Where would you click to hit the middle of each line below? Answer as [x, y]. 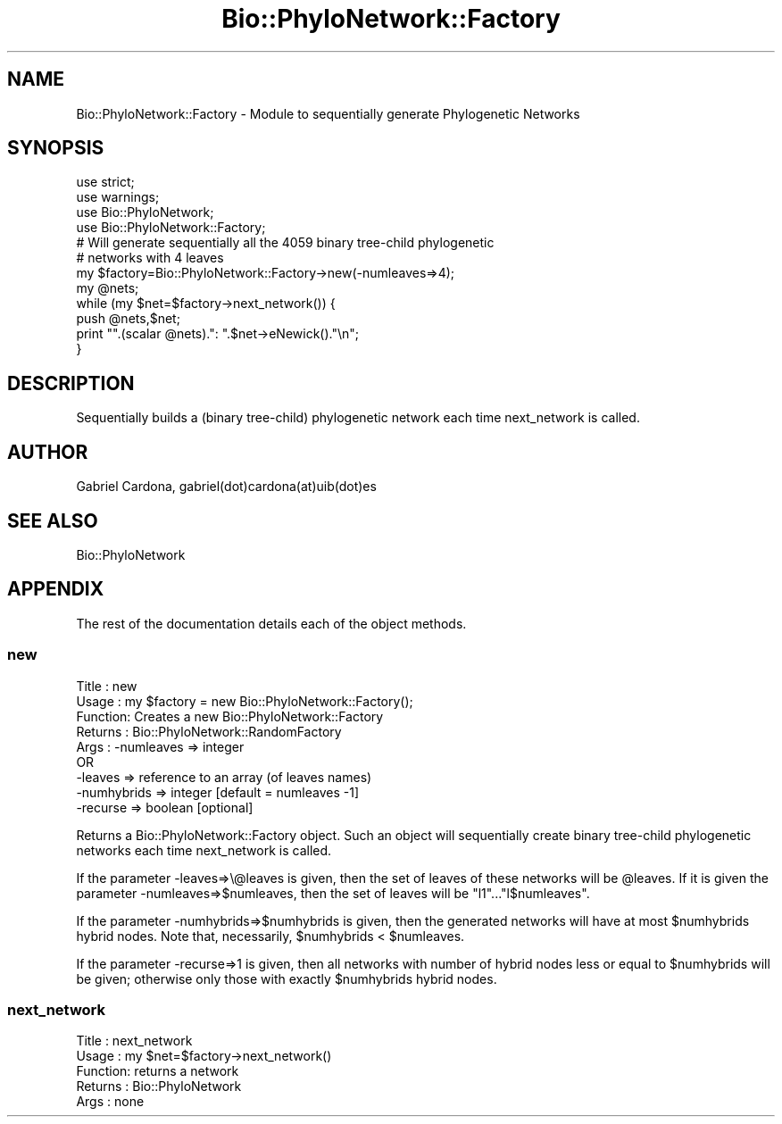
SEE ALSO [53, 520]
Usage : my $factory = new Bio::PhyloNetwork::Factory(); [245, 701]
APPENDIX [56, 589]
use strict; [105, 182]
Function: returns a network [158, 1071]
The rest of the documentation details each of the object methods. [271, 623]
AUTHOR [48, 452]
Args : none [110, 1102]
